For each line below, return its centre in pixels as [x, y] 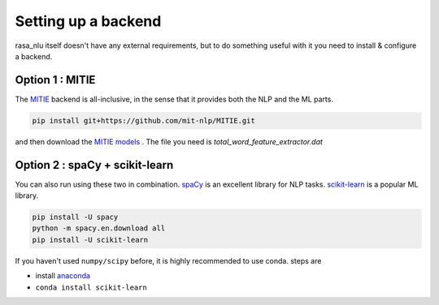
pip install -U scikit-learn [90, 240]
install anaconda [63, 276]
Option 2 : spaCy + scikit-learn [94, 165]
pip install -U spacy [75, 217]
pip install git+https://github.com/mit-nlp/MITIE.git [143, 120]
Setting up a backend [88, 21]
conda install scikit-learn [91, 287]
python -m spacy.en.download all [99, 228]
